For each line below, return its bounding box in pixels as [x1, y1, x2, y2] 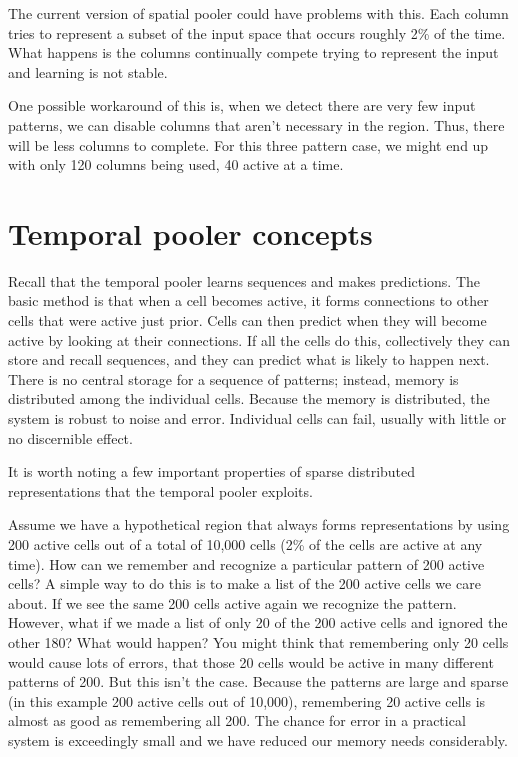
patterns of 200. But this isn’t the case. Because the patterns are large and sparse [8, 671, 509, 692]
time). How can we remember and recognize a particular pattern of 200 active [8, 553, 485, 574]
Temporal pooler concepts [8, 212, 373, 253]
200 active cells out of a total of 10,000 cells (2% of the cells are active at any [8, 534, 483, 554]
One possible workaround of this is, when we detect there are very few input [8, 95, 476, 116]
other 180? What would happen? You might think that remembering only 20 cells [8, 631, 509, 652]
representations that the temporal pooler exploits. [8, 480, 313, 501]
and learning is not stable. [8, 61, 168, 82]
